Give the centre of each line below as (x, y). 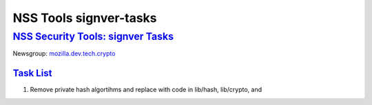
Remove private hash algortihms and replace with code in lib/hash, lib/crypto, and (146, 90)
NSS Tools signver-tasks (85, 18)
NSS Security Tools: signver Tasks (93, 36)
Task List (32, 73)
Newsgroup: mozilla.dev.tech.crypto (64, 54)
